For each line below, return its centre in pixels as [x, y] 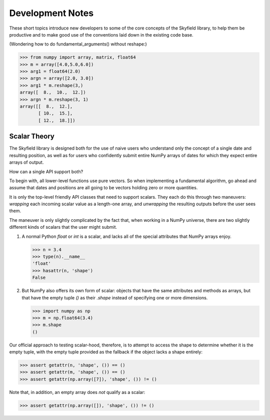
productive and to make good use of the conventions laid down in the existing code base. [101, 35]
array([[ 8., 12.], [46, 107]
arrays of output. [26, 162]
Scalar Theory [32, 136]
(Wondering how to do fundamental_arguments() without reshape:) [78, 44]
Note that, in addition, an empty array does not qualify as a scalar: [77, 392]
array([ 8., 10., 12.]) [53, 92]
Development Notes [51, 13]
